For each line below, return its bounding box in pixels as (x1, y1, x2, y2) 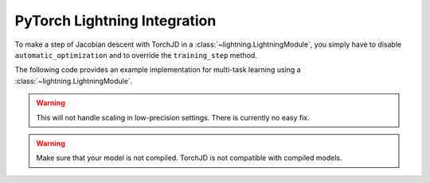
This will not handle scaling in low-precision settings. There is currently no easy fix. (36, 112, 310, 122)
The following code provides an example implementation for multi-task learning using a (14, 65, 302, 74)
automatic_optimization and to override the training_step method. (14, 50, 258, 59)
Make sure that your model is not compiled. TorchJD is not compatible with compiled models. (36, 153, 342, 162)
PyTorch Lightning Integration (14, 12, 217, 29)
